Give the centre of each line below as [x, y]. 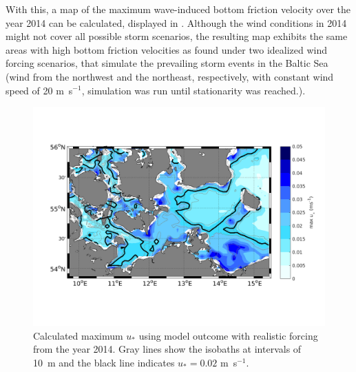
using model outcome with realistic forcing [228, 335]
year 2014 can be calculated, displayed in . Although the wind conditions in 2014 [176, 22]
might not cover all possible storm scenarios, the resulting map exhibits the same [177, 36]
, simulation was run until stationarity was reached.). [193, 90]
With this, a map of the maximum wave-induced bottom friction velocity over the [178, 9]
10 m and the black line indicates [104, 362]
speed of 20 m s [39, 90]
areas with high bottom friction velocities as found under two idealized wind [167, 49]
